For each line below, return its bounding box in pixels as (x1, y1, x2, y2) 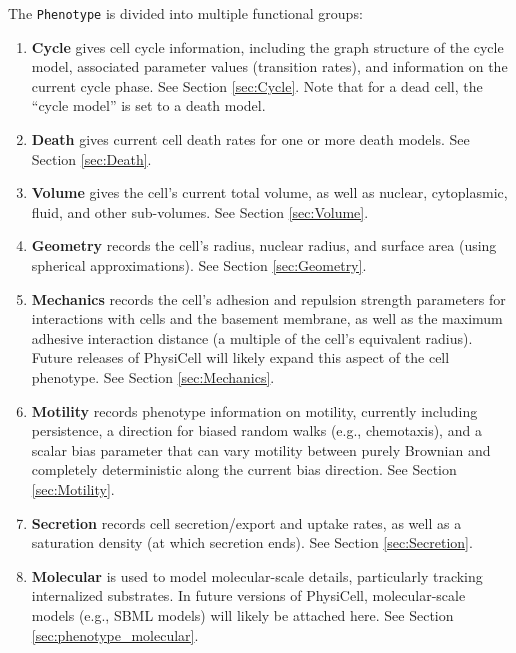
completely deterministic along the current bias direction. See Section (31, 459, 457, 480)
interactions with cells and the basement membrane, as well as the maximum (31, 308, 503, 329)
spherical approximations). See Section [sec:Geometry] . (31, 255, 367, 275)
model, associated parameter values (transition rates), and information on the (31, 56, 508, 77)
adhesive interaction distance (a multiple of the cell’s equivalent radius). (31, 327, 473, 348)
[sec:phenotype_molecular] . (31, 624, 199, 645)
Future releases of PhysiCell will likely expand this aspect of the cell (31, 347, 450, 368)
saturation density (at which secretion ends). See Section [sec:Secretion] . (31, 532, 473, 553)
